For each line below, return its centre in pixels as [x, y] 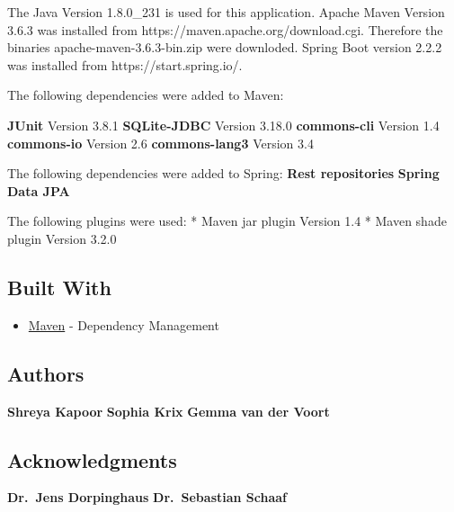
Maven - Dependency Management [124, 324]
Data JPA [39, 190]
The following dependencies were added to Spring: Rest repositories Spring [223, 173]
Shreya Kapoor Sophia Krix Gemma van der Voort [169, 411]
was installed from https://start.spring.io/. [125, 64]
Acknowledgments [92, 459]
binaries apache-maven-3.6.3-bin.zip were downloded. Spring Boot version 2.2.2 [225, 47]
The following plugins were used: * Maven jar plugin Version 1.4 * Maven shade [227, 221]
